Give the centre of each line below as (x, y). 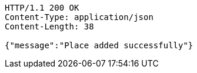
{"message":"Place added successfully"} (99, 45)
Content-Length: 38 (49, 26)
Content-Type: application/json (79, 17)
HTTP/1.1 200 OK (42, 8)
